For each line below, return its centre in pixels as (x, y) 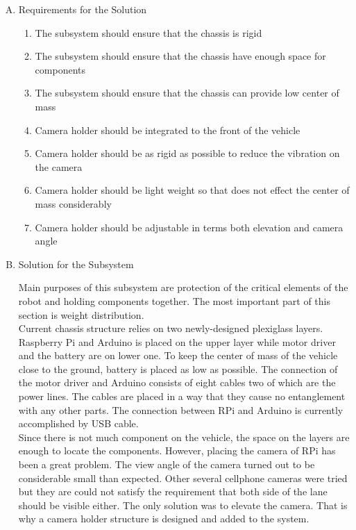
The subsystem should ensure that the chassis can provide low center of (187, 93)
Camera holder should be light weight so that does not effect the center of (192, 190)
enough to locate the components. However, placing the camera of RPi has (177, 450)
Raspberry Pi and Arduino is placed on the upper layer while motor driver (177, 341)
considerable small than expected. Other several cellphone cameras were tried (183, 478)
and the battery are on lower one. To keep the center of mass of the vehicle (178, 355)
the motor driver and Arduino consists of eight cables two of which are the (177, 382)
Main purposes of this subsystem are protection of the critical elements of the (183, 287)
